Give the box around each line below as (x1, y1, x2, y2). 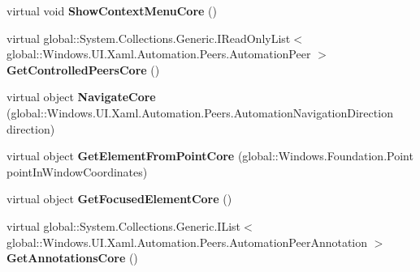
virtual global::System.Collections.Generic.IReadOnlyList (6, 29, 291, 46)
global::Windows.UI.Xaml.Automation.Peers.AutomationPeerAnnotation (6, 233, 368, 250)
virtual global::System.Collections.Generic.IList (6, 217, 241, 234)
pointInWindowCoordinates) (6, 163, 148, 180)
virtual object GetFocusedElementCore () (6, 190, 232, 207)
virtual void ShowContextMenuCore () (6, 2, 217, 19)
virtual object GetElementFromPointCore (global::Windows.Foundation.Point (6, 147, 414, 164)
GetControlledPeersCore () (6, 61, 160, 78)
